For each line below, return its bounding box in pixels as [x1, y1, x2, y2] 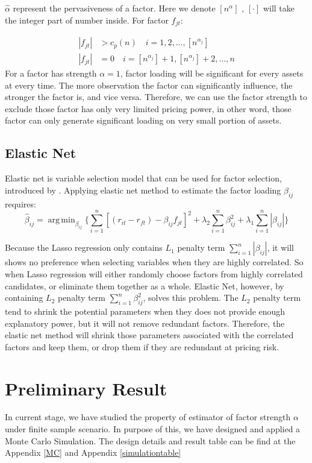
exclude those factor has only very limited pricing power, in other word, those [5, 102, 292, 115]
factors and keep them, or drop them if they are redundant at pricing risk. [5, 340, 279, 353]
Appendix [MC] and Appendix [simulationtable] [5, 446, 181, 459]
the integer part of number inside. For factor [5, 13, 169, 26]
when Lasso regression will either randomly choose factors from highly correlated [5, 267, 303, 280]
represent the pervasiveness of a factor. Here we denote [13, 2, 216, 14]
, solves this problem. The [143, 291, 239, 304]
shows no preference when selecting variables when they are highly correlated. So [5, 256, 304, 268]
